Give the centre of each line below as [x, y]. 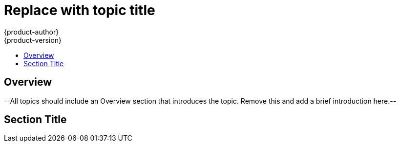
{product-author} [32, 32]
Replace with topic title [80, 10]
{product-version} [33, 40]
